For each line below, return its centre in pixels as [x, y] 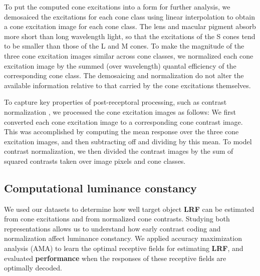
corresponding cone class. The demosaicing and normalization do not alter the [124, 75]
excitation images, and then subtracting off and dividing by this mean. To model [128, 141]
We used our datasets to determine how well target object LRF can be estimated [129, 209]
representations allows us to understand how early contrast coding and [112, 228]
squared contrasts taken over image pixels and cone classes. [95, 161]
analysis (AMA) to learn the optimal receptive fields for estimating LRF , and [124, 248]
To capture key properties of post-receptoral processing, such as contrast [115, 102]
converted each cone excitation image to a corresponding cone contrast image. [123, 121]
